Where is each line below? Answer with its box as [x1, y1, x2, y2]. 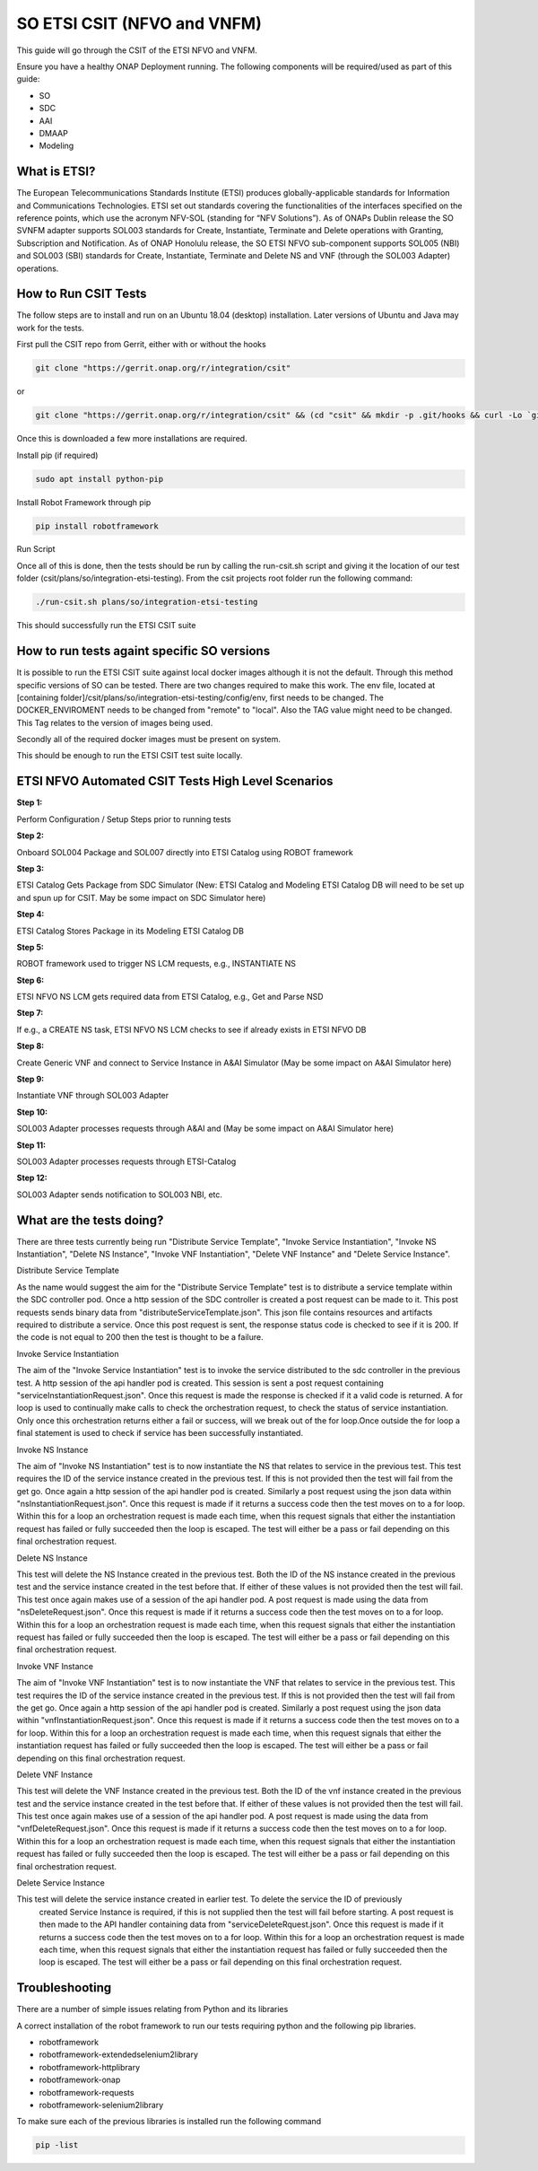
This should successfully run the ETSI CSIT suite [16, 620, 196, 631]
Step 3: [16, 862, 45, 874]
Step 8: [16, 1041, 45, 1052]
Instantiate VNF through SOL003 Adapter [16, 1090, 169, 1101]
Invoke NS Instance [16, 1444, 89, 1455]
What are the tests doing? [16, 1212, 164, 1228]
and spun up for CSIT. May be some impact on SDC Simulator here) [16, 892, 266, 903]
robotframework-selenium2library [39, 2100, 164, 2111]
